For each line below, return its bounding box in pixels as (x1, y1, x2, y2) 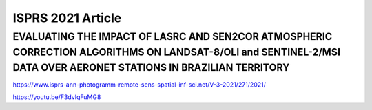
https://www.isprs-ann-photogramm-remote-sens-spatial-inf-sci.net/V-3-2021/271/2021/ (12, 80, 267, 89)
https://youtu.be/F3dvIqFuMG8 (12, 93, 101, 101)
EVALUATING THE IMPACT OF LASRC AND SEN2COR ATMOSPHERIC (12, 30, 333, 43)
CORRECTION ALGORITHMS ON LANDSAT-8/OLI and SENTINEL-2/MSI (12, 45, 341, 58)
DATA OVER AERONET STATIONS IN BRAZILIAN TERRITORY (12, 61, 290, 74)
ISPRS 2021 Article (12, 10, 122, 25)
